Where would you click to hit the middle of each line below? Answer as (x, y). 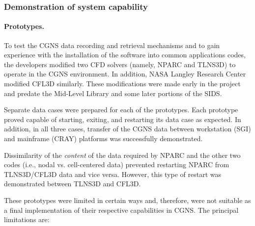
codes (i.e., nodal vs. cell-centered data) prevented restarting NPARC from (117, 164)
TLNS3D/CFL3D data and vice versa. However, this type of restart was (113, 174)
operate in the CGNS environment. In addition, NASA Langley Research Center (125, 74)
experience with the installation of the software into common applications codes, (125, 55)
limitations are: (27, 219)
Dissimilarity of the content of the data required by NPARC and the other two (122, 155)
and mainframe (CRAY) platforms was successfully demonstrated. (103, 138)
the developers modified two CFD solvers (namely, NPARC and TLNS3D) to (120, 64)
